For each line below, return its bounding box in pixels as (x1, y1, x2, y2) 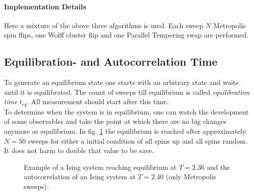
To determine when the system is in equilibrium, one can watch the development (4, 106, 249, 117)
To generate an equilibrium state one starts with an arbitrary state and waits (4, 77, 239, 87)
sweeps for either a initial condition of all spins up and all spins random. (28, 135, 248, 146)
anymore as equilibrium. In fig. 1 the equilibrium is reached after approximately (4, 126, 246, 136)
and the (206, 161, 230, 172)
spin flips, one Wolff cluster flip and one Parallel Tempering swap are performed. (4, 30, 249, 40)
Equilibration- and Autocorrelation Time (4, 54, 218, 69)
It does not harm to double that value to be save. (4, 145, 154, 156)
